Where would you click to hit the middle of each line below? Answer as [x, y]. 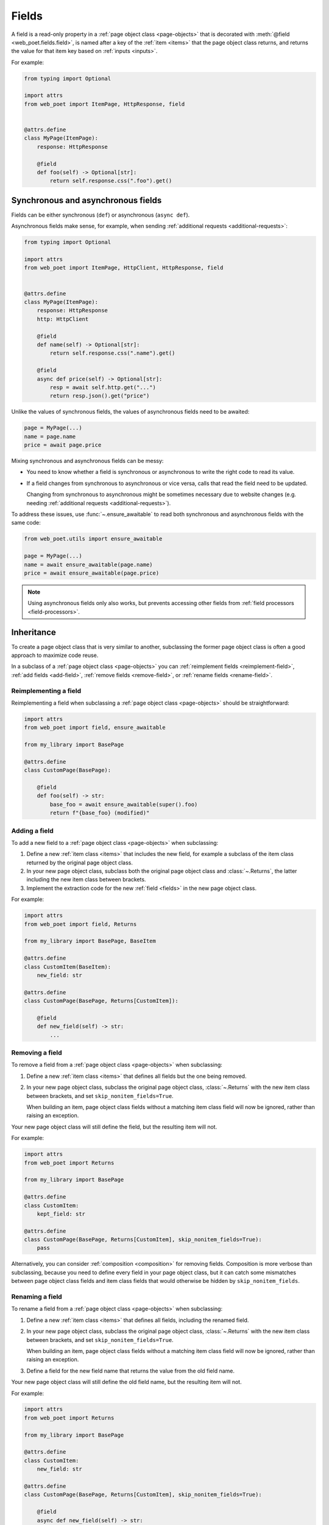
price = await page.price [63, 445]
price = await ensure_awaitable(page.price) [92, 573]
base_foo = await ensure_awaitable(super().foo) [124, 804]
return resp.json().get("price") [100, 396]
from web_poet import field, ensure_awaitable [95, 728]
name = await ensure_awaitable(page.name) [88, 565]
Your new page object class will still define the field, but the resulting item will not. [114, 1127]
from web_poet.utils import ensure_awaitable [93, 539]
